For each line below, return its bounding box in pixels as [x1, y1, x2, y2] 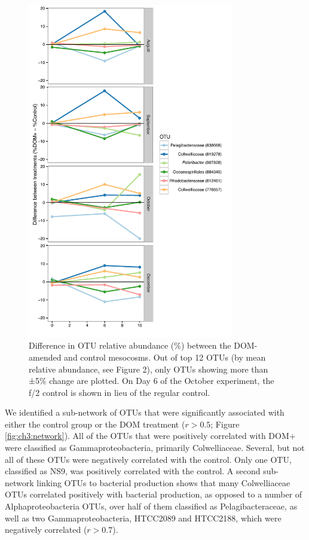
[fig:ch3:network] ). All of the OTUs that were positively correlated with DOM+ [5, 429, 296, 442]
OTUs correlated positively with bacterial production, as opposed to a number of [5, 488, 302, 501]
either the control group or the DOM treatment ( [5, 417, 185, 430]
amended [29, 350, 62, 363]
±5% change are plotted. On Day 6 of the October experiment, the [29, 374, 274, 387]
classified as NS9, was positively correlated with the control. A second [5, 465, 261, 477]
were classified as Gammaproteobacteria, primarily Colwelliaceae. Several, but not [5, 441, 305, 454]
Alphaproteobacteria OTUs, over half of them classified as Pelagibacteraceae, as [5, 500, 298, 512]
